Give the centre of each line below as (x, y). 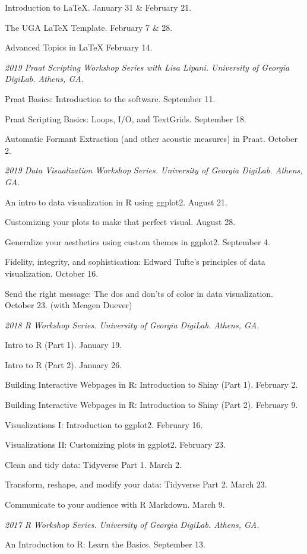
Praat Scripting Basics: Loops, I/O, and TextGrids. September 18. (126, 118)
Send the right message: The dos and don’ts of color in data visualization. (139, 293)
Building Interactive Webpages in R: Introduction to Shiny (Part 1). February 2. (151, 384)
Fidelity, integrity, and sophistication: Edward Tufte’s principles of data (135, 262)
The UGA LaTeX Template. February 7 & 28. (89, 27)
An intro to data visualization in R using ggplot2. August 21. (116, 202)
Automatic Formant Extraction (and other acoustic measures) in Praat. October (151, 139)
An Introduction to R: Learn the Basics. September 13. (105, 544)
